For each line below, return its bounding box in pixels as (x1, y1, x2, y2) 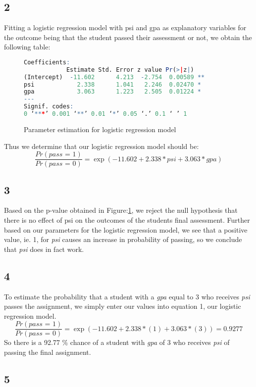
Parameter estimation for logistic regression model (24, 124, 176, 134)
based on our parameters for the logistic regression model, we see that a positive (4, 224, 248, 235)
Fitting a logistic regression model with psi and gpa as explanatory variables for (4, 22, 247, 33)
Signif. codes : (24, 103, 74, 110)
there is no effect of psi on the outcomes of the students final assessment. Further (4, 215, 250, 225)
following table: (4, 42, 51, 52)
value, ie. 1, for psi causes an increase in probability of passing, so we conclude (4, 234, 242, 244)
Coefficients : (24, 58, 70, 66)
